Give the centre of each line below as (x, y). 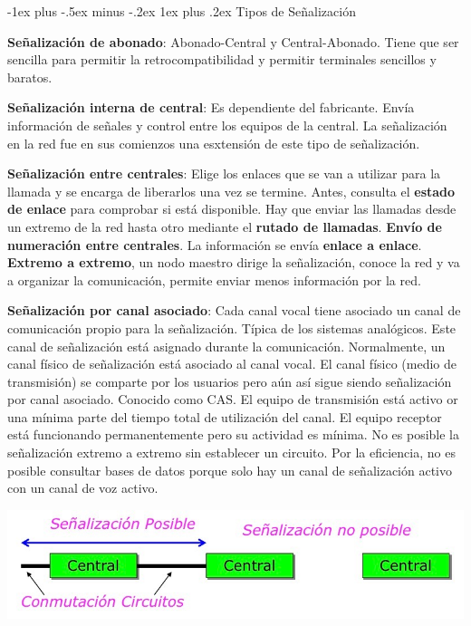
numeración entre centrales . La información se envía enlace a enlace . (215, 244)
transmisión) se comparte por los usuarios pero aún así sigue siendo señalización (230, 381)
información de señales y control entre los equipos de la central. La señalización (227, 125)
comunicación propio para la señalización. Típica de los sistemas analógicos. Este (232, 327)
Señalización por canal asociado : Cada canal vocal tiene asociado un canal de (234, 310)
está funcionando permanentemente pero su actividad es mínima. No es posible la (233, 434)
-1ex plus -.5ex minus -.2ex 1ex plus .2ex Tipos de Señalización (182, 11)
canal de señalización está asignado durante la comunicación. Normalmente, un (226, 346)
